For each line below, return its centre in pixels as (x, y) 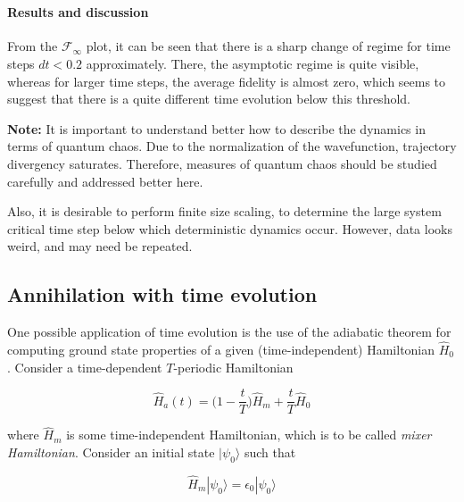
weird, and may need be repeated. (100, 246)
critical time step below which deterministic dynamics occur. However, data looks (230, 228)
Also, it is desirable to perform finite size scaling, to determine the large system (224, 211)
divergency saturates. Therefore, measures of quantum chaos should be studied (222, 163)
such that (270, 452)
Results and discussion (78, 12)
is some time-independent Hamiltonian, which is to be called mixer (249, 435)
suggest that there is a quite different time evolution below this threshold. (209, 99)
